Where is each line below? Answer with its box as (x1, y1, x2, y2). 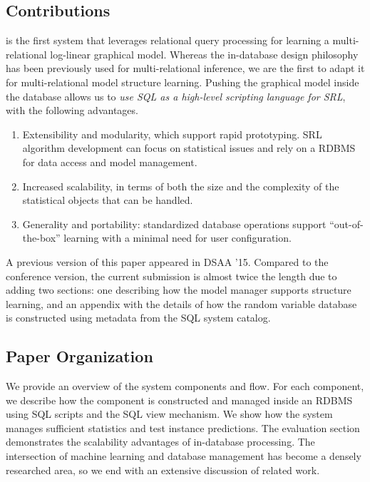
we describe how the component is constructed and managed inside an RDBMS (6, 392, 353, 407)
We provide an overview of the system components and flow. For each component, (6, 379, 364, 394)
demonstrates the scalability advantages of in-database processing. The (6, 434, 315, 449)
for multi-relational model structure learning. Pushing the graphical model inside (6, 74, 359, 89)
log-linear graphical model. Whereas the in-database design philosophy (50, 46, 359, 61)
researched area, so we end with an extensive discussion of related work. (6, 462, 320, 477)
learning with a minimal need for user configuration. (63, 230, 292, 245)
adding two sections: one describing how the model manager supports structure (6, 282, 351, 297)
